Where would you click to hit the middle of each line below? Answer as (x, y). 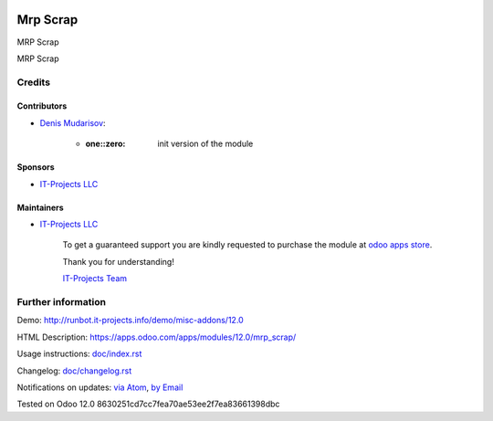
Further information (62, 301)
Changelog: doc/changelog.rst (74, 371)
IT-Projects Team (95, 279)
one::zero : (105, 144)
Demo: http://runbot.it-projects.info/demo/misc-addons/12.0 (130, 321)
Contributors (42, 106)
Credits (33, 82)
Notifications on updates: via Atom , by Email (100, 387)
